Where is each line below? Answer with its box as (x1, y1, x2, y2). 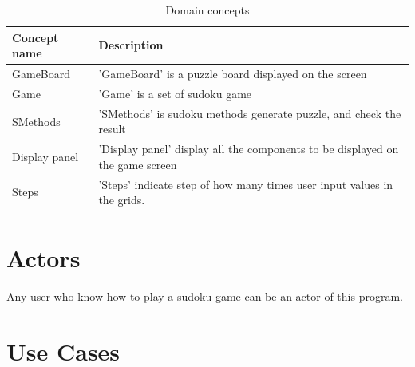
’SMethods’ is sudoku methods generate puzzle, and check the (98, 105, 401, 121)
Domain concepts (165, 2, 250, 18)
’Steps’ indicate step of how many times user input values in (98, 176, 393, 192)
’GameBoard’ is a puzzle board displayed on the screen (98, 65, 367, 82)
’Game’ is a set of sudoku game (98, 85, 252, 101)
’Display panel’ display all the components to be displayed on (98, 140, 399, 157)
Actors (6, 242, 81, 274)
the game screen (98, 156, 177, 172)
